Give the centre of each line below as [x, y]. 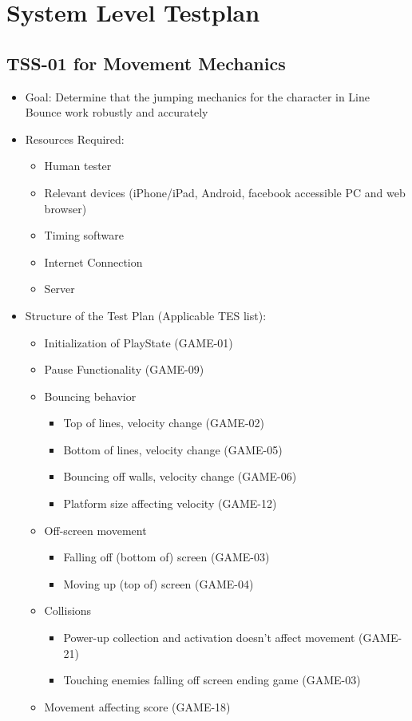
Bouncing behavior [90, 396]
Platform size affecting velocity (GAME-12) [170, 503]
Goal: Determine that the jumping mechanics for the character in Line [198, 96]
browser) [65, 208]
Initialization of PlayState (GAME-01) [139, 342]
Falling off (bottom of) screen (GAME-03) [166, 557]
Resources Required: [75, 139]
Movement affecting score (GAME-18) [137, 706]
